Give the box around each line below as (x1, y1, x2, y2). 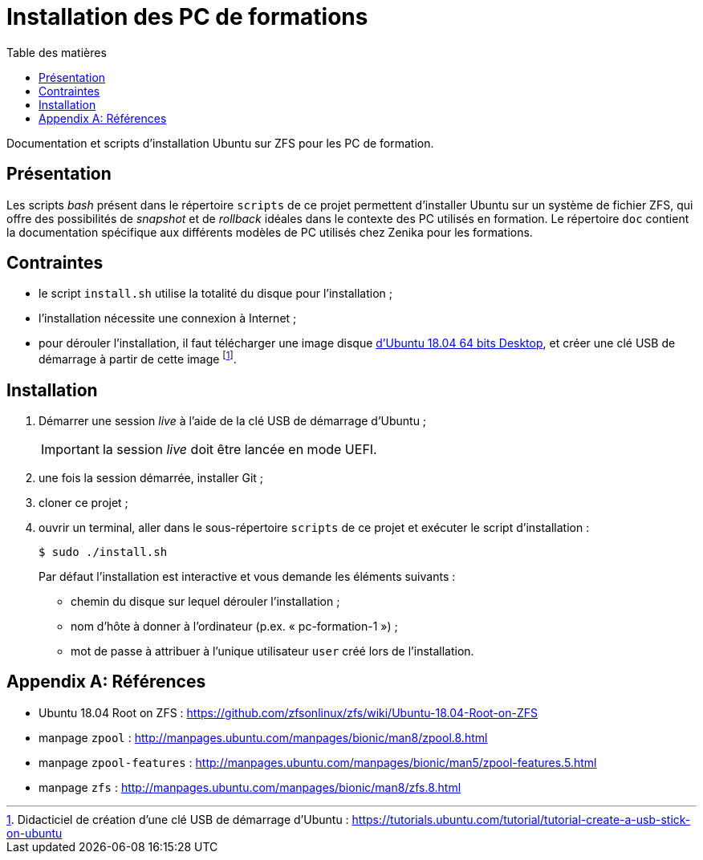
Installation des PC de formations (6, 3, 368, 30)
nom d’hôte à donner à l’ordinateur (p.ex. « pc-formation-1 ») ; (71, 619, 398, 633)
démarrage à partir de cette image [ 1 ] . (39, 350, 237, 367)
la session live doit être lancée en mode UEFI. (102, 440, 377, 457)
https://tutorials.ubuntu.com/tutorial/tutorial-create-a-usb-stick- (351, 812, 691, 826)
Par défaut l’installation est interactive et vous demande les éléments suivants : (39, 569, 456, 583)
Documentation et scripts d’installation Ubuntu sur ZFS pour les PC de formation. (6, 136, 434, 150)
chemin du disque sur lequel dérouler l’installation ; (71, 594, 340, 608)
